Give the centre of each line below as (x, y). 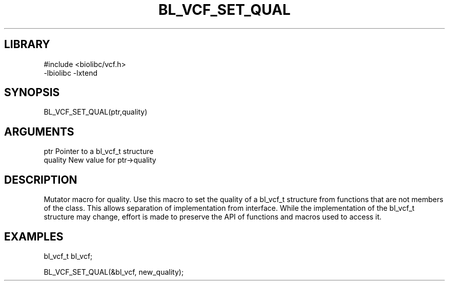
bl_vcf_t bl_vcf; (68, 256)
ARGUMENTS (39, 131)
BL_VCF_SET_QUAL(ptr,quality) (96, 112)
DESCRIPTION (41, 180)
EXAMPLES (34, 236)
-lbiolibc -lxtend (71, 73)
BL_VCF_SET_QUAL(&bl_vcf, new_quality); (114, 272)
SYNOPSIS (32, 93)
